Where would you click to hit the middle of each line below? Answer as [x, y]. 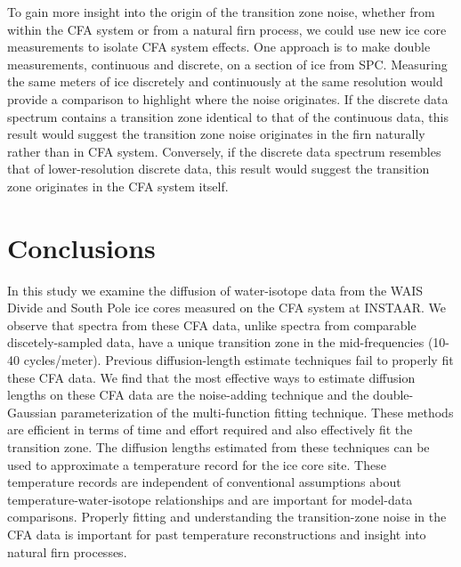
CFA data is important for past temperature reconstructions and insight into [217, 534]
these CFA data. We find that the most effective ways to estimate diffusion [211, 377]
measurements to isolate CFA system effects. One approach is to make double [219, 47]
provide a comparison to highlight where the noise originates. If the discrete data [228, 98]
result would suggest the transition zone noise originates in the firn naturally [216, 134]
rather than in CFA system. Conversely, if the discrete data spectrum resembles [224, 151]
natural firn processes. [67, 551]
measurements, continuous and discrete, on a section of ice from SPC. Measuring [227, 64]
